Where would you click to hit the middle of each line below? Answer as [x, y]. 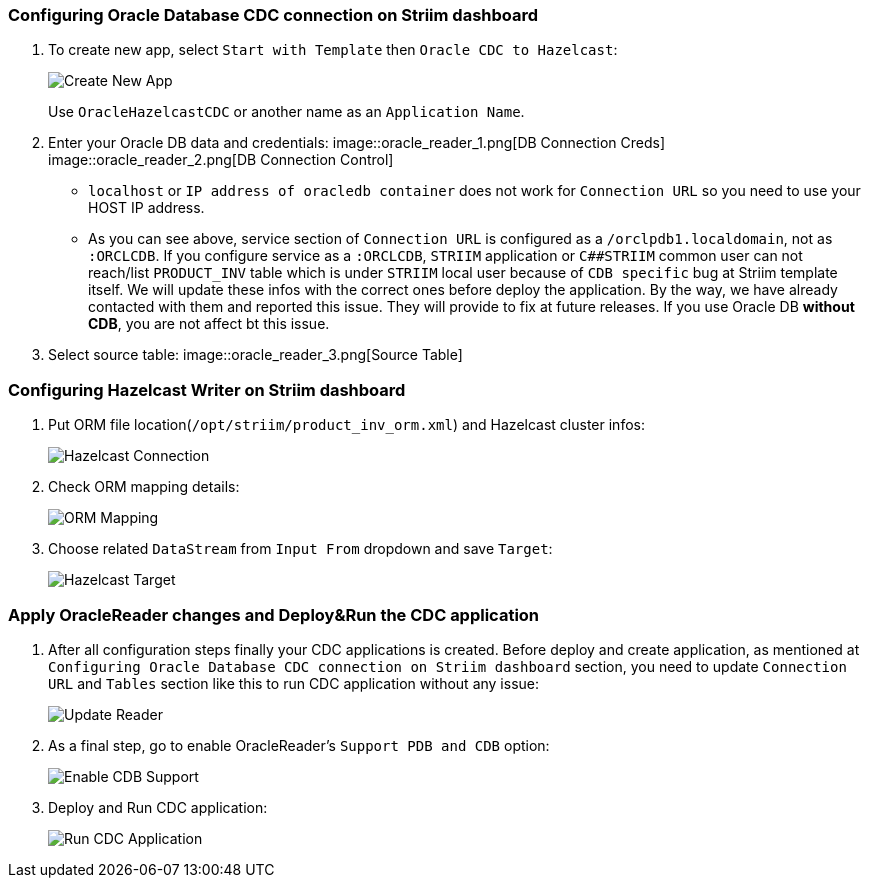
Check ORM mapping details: [144, 487]
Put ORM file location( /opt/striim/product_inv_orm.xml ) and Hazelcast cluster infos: [346, 425]
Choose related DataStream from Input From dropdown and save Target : [300, 549]
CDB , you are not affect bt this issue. [209, 324]
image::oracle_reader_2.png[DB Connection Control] [221, 160]
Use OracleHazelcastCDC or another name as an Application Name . [286, 112]
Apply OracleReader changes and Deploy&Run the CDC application [274, 614]
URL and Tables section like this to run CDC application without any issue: [294, 683]
